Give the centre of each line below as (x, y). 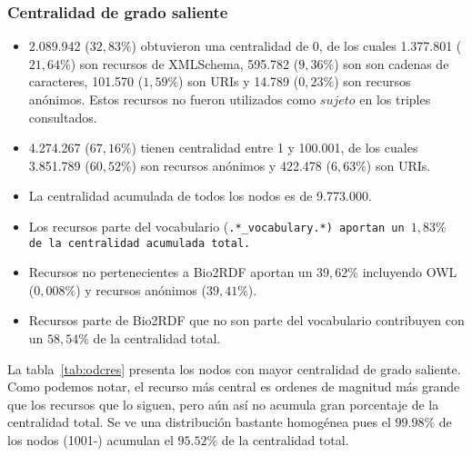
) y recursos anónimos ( (141, 289)
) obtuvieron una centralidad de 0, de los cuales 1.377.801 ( (296, 46)
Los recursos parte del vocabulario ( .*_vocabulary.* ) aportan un (216, 226)
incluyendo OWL (410, 272)
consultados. (63, 117)
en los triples (395, 99)
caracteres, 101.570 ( (86, 81)
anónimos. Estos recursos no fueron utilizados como (172, 99)
